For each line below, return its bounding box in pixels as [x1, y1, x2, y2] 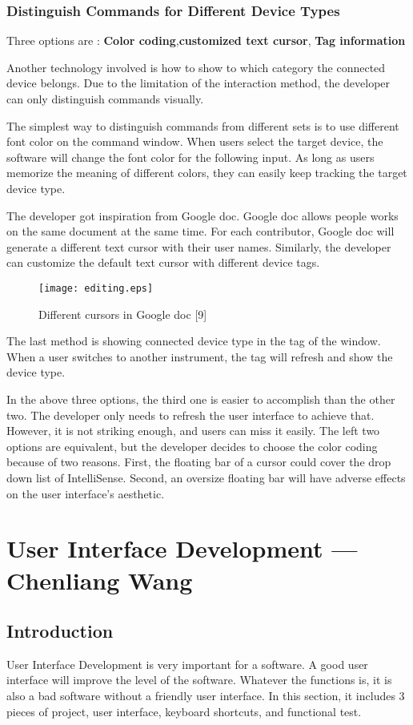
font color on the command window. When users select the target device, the [6, 133, 383, 150]
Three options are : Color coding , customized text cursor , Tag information [6, 32, 406, 49]
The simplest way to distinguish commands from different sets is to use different [6, 117, 399, 134]
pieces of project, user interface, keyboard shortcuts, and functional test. [6, 703, 362, 719]
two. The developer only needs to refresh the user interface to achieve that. [6, 406, 375, 423]
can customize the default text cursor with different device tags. [6, 254, 320, 271]
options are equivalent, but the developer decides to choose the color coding [6, 437, 378, 454]
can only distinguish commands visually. [6, 91, 204, 107]
